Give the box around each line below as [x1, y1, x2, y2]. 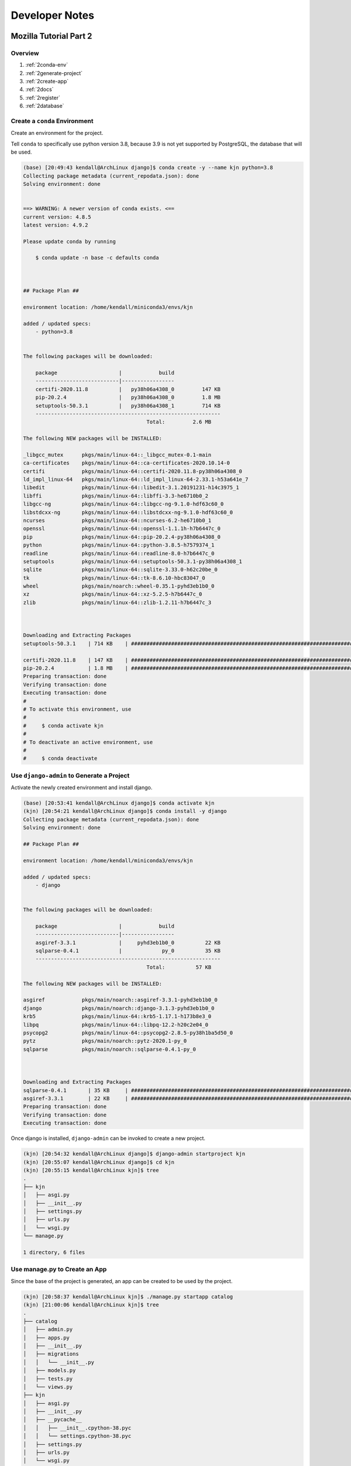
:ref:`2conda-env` [25, 62, 68, 69]
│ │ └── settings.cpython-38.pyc [23, 1433, 132, 1440]
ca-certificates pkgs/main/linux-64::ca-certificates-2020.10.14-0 [23, 460, 230, 466]
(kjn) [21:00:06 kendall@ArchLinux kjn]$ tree [23, 1302, 159, 1308]
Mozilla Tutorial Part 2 [11, 31, 92, 41]
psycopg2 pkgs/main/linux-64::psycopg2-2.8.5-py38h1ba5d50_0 [23, 1029, 233, 1036]
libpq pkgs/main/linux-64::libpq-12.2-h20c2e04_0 [23, 1021, 209, 1028]
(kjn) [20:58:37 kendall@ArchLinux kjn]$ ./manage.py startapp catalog [23, 1293, 233, 1300]
